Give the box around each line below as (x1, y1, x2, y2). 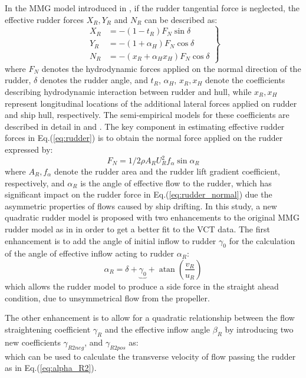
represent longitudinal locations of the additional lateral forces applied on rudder (5, 97, 297, 109)
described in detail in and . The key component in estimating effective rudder (5, 120, 285, 132)
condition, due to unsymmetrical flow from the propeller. (5, 291, 210, 304)
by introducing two (225, 323, 294, 335)
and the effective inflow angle (104, 323, 210, 335)
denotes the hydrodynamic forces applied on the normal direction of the (41, 62, 301, 74)
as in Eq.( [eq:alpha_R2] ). (5, 361, 97, 374)
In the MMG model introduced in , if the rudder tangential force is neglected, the (5, 2, 300, 14)
